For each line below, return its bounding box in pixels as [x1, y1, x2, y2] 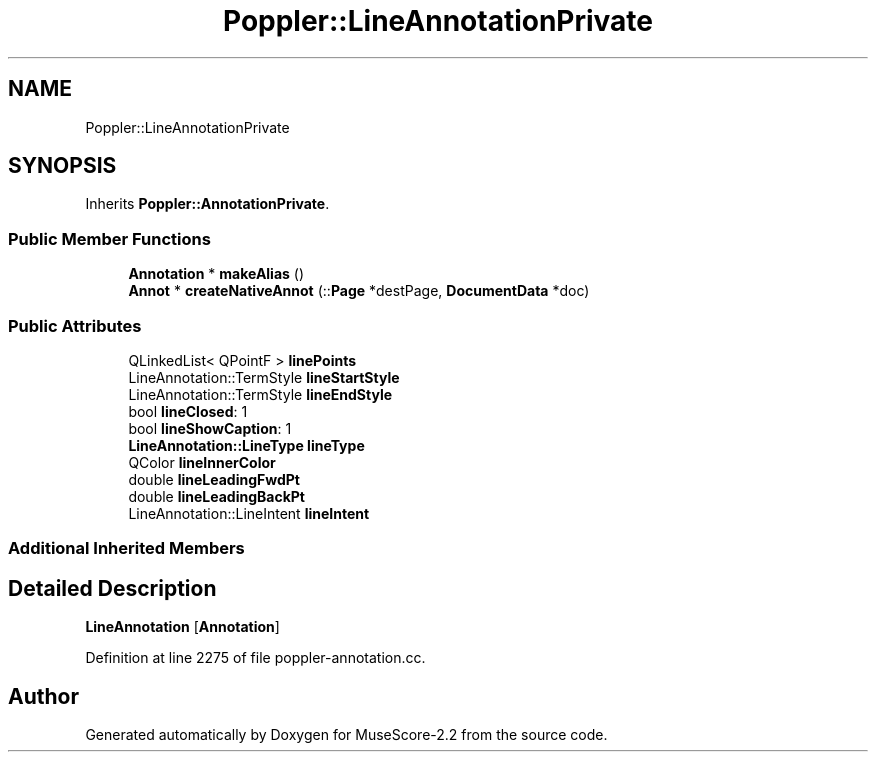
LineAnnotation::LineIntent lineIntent [128, 504, 370, 522]
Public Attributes [8, 315, 142, 336]
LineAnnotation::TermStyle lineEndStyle [128, 385, 393, 403]
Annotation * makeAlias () [128, 265, 305, 283]
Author [8, 683, 79, 709]
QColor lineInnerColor [128, 453, 276, 471]
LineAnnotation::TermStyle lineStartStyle [128, 368, 400, 386]
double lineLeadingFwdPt [128, 470, 300, 488]
